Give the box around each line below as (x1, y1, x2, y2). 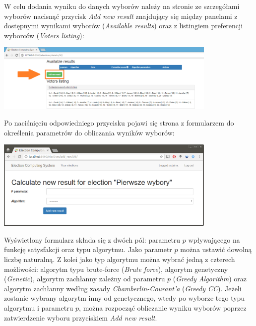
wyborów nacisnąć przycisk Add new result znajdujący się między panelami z (4, 10, 238, 21)
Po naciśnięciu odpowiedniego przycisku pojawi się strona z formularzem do (4, 117, 234, 128)
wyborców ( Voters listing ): (4, 30, 84, 40)
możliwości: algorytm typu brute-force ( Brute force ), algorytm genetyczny (4, 263, 228, 274)
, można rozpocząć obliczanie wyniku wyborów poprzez (79, 302, 247, 313)
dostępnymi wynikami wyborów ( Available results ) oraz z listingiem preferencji (4, 20, 243, 31)
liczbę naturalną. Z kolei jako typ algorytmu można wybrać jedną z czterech (4, 254, 235, 264)
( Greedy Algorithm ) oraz (173, 273, 247, 284)
